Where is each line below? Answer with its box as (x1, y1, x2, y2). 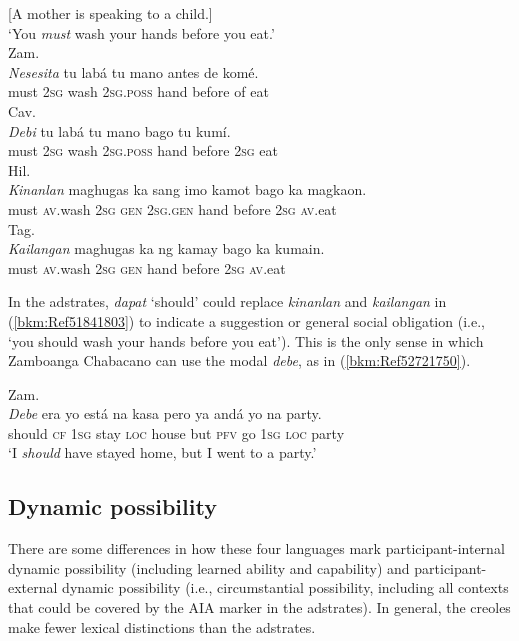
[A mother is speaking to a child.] (8, 3, 213, 23)
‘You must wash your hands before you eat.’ (8, 22, 275, 43)
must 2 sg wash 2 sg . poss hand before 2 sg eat (8, 140, 278, 161)
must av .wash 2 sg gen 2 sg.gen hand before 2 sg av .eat (8, 198, 337, 219)
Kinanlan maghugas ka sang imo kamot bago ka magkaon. (8, 179, 367, 200)
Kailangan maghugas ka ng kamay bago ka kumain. (8, 238, 325, 259)
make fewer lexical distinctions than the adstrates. (8, 616, 316, 637)
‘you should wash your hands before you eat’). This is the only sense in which (8, 330, 484, 351)
